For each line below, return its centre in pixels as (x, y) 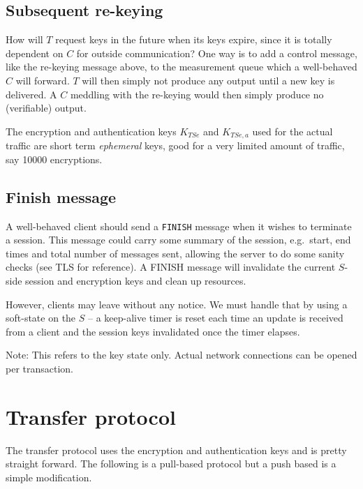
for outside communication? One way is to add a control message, (217, 53)
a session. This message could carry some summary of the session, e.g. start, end (178, 240)
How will (24, 39)
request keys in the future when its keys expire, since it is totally (194, 39)
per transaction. (40, 369)
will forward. (43, 80)
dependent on (35, 53)
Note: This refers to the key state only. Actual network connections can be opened (181, 355)
